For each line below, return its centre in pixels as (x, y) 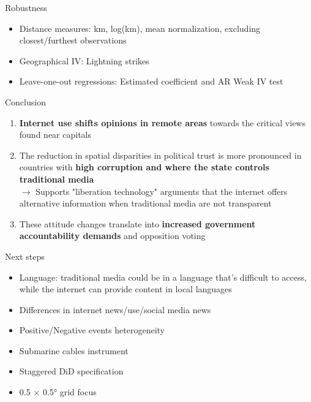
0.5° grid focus (69, 392)
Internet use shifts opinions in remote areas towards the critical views (162, 122)
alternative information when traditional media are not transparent (145, 203)
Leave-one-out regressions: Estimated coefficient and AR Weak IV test (151, 81)
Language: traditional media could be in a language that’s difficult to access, (163, 277)
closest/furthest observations (73, 40)
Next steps (25, 256)
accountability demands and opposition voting (112, 236)
